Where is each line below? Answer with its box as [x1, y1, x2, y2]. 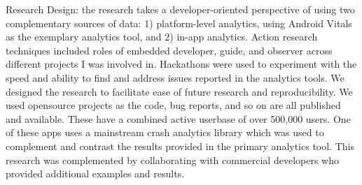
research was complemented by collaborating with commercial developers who [6, 152, 339, 167]
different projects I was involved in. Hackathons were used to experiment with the [6, 57, 357, 71]
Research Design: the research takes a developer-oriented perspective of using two [6, 2, 355, 16]
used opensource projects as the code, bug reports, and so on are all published [6, 98, 341, 112]
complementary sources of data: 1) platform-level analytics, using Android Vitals [6, 15, 352, 30]
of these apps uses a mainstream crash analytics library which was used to [6, 125, 324, 140]
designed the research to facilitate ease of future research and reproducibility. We [6, 84, 353, 98]
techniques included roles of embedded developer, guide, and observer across [6, 43, 333, 57]
